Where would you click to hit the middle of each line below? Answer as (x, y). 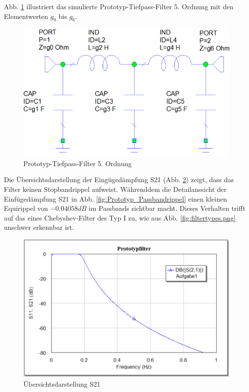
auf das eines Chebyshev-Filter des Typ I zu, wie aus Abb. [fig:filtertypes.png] (120, 217)
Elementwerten (26, 16)
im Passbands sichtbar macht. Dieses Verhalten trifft (167, 208)
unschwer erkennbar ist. (39, 227)
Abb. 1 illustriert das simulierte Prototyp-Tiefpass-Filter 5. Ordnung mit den (119, 6)
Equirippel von (26, 208)
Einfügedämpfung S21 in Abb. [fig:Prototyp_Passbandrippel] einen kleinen (116, 198)
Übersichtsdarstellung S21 (62, 384)
